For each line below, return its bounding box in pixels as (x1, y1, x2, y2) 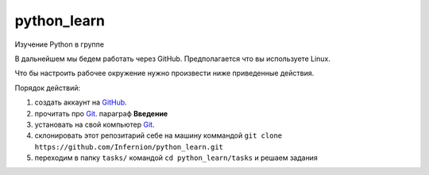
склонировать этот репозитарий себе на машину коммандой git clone (34, 131, 282, 140)
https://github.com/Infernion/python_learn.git (34, 143, 224, 151)
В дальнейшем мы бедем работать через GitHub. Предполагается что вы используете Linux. (14, 54, 331, 63)
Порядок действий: (14, 83, 81, 93)
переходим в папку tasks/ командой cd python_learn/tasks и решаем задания (34, 153, 318, 162)
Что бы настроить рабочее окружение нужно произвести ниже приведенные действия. (14, 68, 315, 78)
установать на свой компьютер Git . (34, 120, 155, 129)
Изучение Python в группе (14, 40, 105, 49)
